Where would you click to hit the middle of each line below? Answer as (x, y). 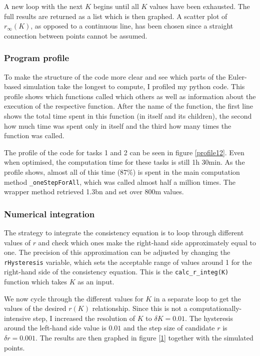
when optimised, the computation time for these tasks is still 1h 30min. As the (124, 162)
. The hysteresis (209, 318)
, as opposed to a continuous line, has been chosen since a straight (132, 26)
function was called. (34, 135)
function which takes (36, 282)
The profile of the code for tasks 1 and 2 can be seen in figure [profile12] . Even (124, 152)
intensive (17, 318)
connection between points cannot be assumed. (76, 35)
